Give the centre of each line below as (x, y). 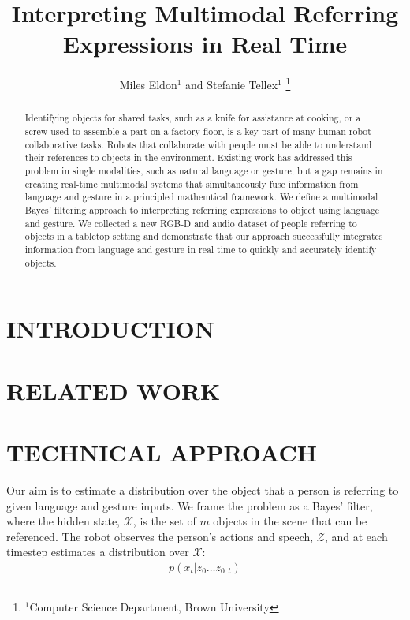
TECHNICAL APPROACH (162, 452)
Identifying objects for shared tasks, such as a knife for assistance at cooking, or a (193, 118)
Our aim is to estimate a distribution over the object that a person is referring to (203, 489)
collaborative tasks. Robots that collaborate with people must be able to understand (198, 144)
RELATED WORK (114, 390)
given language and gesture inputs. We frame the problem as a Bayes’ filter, (190, 505)
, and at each (356, 536)
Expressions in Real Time (205, 44)
